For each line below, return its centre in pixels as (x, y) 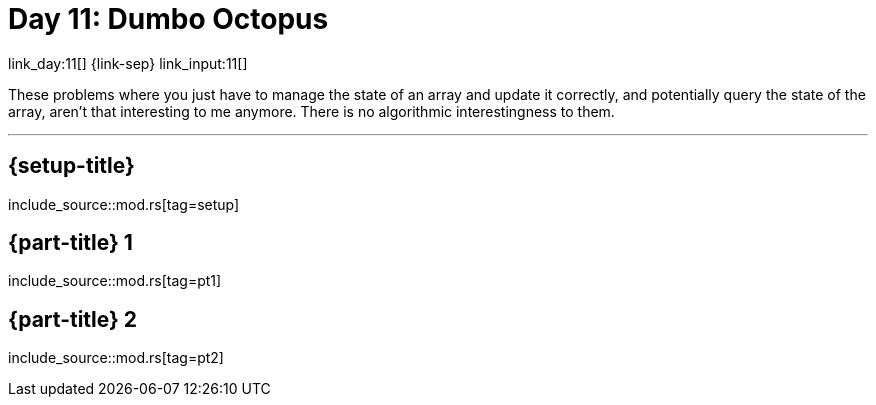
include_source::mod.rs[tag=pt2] (116, 358)
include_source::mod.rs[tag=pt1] (115, 281)
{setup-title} (71, 166)
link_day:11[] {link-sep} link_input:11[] (128, 63)
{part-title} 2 (73, 319)
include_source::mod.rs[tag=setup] (124, 204)
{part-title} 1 (70, 243)
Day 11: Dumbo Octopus (168, 19)
